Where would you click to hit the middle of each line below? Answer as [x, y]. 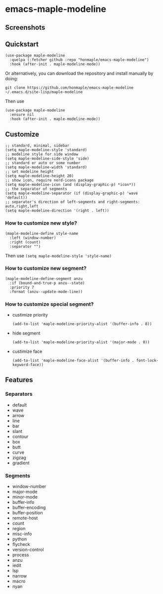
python [20, 539]
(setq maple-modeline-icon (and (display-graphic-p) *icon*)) [70, 185]
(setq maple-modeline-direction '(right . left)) [57, 211]
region [19, 529]
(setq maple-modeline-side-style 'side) [47, 159]
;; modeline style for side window [42, 155]
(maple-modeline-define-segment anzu [44, 278]
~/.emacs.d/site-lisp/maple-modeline [44, 92]
